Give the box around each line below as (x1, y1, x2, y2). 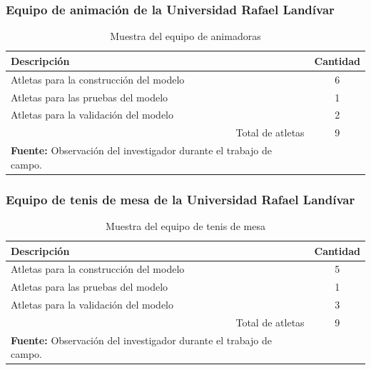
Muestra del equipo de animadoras (110, 29, 261, 44)
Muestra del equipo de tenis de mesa (106, 218, 265, 233)
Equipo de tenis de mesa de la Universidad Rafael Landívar (6, 190, 355, 208)
